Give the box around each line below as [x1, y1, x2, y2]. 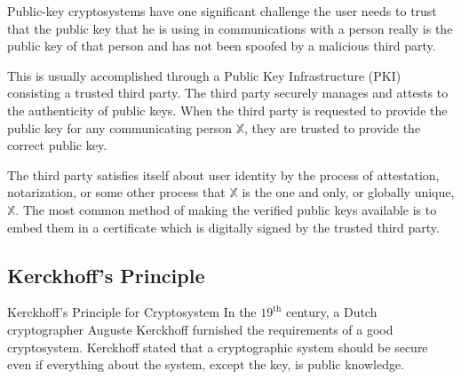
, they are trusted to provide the [243, 118, 421, 137]
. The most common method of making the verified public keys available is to [15, 200, 437, 218]
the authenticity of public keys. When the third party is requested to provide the [7, 100, 448, 119]
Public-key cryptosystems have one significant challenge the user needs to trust [7, 2, 437, 20]
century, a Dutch [285, 303, 378, 321]
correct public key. [7, 136, 107, 154]
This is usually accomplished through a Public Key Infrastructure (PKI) [7, 66, 401, 84]
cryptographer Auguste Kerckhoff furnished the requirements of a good [7, 320, 393, 338]
